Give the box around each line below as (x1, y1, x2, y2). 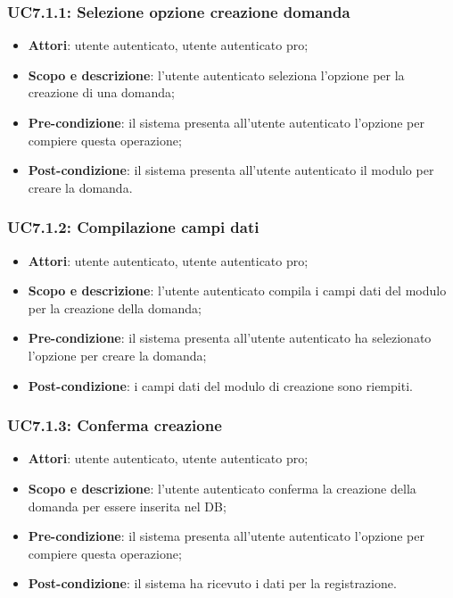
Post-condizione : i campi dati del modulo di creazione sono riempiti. (28, 376, 413, 395)
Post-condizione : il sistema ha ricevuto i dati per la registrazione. (28, 574, 397, 593)
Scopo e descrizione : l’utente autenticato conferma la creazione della (28, 478, 416, 497)
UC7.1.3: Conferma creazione (7, 414, 222, 436)
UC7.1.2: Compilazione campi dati (7, 216, 259, 238)
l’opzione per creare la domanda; (28, 345, 207, 364)
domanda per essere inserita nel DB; (28, 496, 226, 515)
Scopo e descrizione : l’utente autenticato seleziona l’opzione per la (28, 65, 405, 84)
